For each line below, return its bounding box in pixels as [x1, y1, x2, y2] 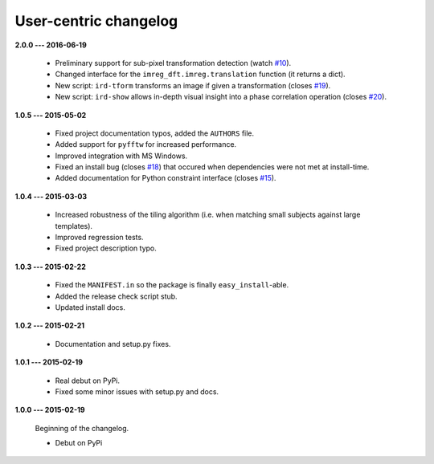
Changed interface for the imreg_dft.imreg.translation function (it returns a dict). [55, 69, 346, 79]
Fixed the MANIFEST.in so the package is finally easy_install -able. [55, 280, 289, 290]
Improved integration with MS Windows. [55, 151, 188, 161]
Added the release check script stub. [55, 291, 178, 301]
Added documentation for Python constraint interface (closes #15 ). [55, 173, 276, 183]
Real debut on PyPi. [55, 376, 121, 385]
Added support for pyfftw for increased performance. [55, 140, 237, 149]
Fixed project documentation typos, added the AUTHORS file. [55, 128, 255, 138]
